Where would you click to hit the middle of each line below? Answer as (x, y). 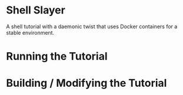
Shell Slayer (36, 10)
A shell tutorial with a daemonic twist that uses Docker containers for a (92, 26)
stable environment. (30, 32)
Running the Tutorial (57, 57)
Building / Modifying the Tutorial (86, 83)
